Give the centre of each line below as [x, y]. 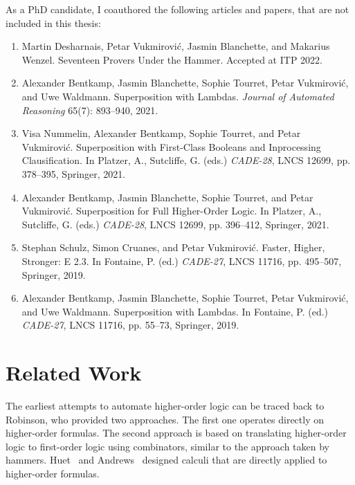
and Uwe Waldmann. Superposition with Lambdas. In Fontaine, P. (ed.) [175, 311]
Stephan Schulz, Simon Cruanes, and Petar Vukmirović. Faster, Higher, [173, 247]
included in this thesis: [53, 22]
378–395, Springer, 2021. [74, 173]
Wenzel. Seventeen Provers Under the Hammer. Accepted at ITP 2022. [172, 59]
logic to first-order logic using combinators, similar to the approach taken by [167, 446]
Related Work [74, 373]
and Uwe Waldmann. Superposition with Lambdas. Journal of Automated [178, 96]
